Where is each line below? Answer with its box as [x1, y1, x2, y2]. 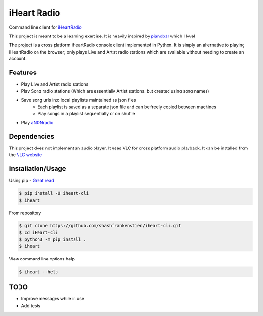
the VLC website [9, 152, 42, 158]
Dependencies [9, 132, 55, 141]
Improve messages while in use [21, 296, 85, 302]
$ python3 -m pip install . [19, 237, 86, 242]
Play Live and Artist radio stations [21, 81, 89, 87]
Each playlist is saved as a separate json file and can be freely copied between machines [38, 104, 217, 110]
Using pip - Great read [9, 178, 54, 184]
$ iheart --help [19, 269, 58, 275]
